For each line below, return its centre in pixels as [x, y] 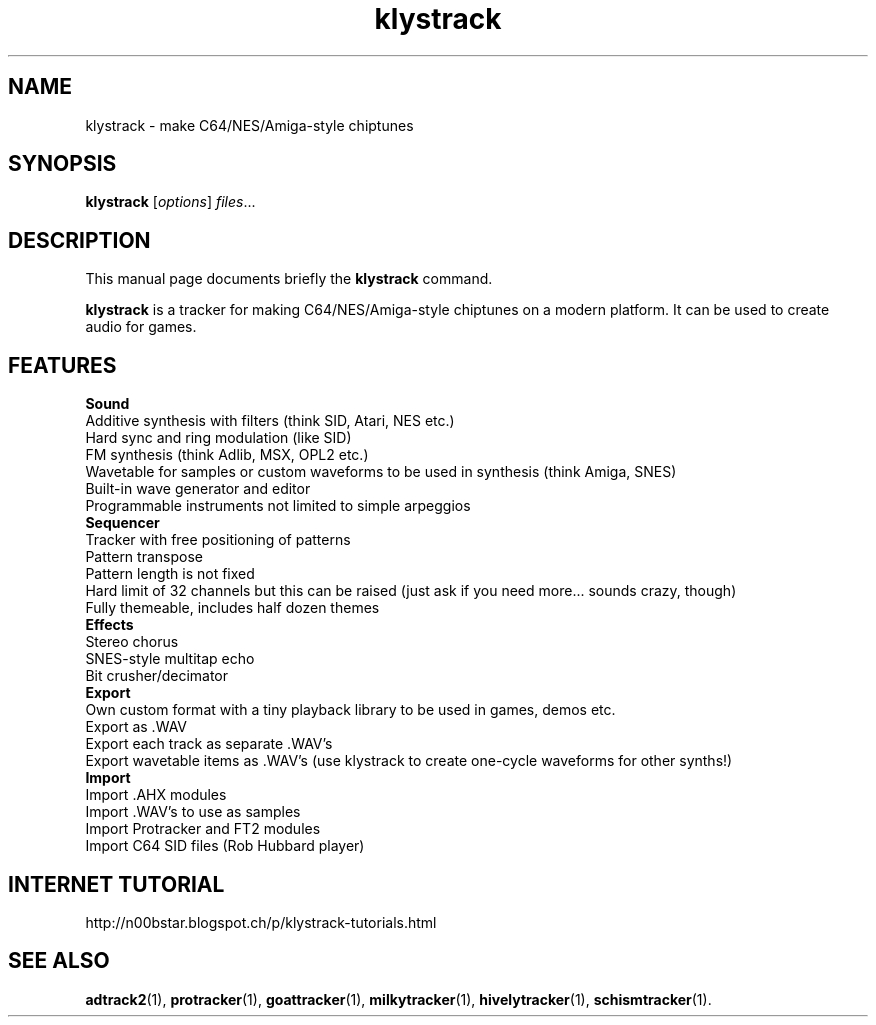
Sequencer [122, 523]
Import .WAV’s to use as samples [193, 812]
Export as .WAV [136, 727]
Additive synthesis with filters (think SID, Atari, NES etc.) [270, 421]
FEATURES [62, 365]
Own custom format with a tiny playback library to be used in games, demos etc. [350, 710]
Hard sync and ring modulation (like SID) [218, 438]
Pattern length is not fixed [170, 574]
